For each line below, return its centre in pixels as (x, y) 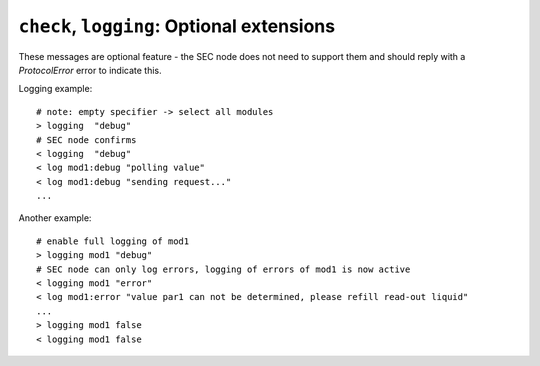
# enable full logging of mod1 (113, 241)
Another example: (55, 218)
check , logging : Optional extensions (176, 26)
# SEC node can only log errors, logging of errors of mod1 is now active (223, 269)
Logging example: (55, 89)
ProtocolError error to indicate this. (90, 70)
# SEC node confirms (86, 139)
